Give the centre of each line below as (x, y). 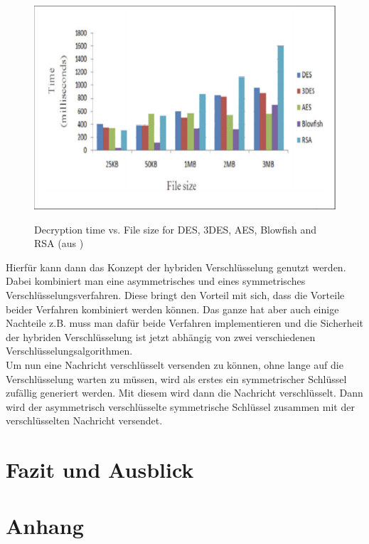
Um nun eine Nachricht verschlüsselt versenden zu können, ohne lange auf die (175, 365)
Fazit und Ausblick (100, 470)
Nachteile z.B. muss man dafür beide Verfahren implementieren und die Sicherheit (184, 323)
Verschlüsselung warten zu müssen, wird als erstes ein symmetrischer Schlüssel (176, 378)
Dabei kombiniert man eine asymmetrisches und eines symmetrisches (156, 281)
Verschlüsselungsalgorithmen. (69, 351)
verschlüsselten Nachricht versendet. (84, 420)
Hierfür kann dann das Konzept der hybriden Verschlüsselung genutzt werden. (176, 267)
